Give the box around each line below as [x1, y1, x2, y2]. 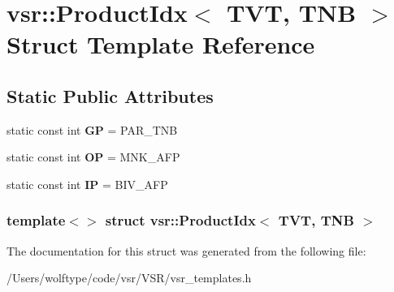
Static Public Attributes [6, 83, 214, 108]
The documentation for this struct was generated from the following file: [6, 242, 366, 259]
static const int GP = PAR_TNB [6, 121, 178, 138]
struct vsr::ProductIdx [105, 210, 256, 230]
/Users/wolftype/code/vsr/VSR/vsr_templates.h [6, 269, 252, 286]
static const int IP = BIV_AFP [6, 175, 168, 192]
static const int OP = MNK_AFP [6, 148, 180, 165]
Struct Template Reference [6, 28, 315, 61]
